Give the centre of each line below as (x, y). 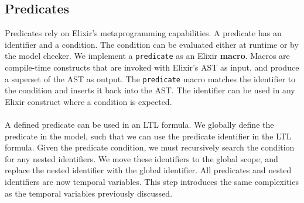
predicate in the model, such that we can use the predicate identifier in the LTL (148, 136)
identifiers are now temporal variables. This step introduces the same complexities (152, 182)
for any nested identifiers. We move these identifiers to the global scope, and (141, 158)
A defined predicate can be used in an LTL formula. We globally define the (139, 125)
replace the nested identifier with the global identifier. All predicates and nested (148, 170)
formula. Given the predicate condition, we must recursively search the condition (150, 147)
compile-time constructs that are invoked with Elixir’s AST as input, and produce (152, 67)
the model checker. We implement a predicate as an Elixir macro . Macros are (147, 56)
